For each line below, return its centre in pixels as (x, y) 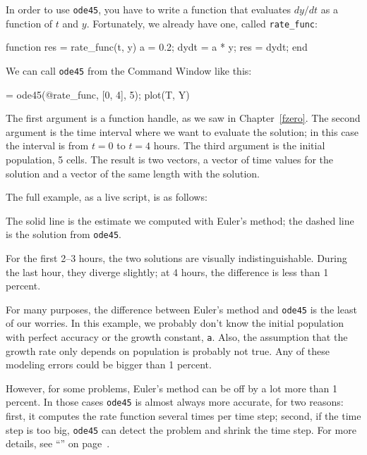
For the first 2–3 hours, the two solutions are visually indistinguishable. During (176, 257)
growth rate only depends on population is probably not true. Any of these (168, 350)
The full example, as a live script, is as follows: (107, 197)
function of (29, 23)
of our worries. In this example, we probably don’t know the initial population (175, 323)
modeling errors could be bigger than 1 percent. (109, 364)
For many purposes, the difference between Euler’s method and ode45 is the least (181, 309)
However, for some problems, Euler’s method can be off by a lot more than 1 (172, 388)
